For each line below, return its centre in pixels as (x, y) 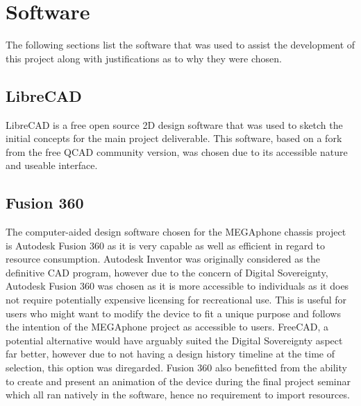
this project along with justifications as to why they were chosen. (144, 58)
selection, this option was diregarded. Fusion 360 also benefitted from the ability (176, 368)
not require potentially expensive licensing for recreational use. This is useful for (176, 300)
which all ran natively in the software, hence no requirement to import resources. (178, 395)
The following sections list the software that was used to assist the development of (180, 45)
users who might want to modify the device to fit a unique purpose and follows (173, 313)
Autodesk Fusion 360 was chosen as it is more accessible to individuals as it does (177, 286)
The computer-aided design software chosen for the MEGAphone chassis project (176, 232)
